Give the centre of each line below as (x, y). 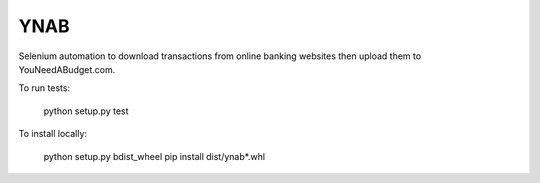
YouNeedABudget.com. (67, 69)
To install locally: (53, 134)
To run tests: (44, 88)
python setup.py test (86, 111)
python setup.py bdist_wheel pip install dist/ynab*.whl (154, 156)
